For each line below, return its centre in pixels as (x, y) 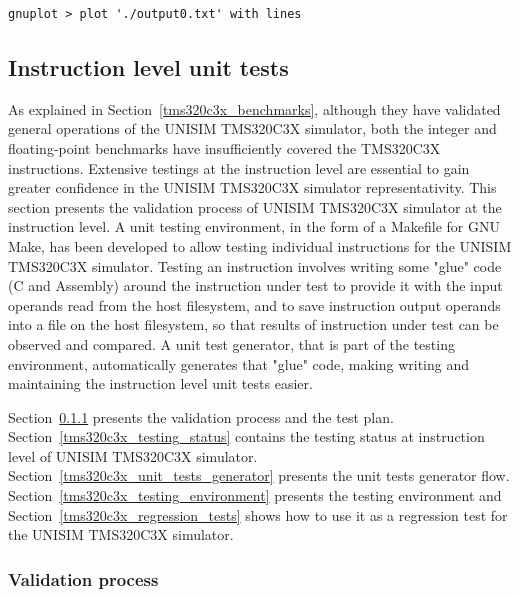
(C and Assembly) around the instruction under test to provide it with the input (255, 285)
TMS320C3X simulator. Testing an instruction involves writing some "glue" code (255, 265)
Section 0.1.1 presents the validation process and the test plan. (201, 416)
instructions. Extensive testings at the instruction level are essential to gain (239, 167)
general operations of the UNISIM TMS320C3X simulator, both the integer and (252, 128)
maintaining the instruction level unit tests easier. (160, 383)
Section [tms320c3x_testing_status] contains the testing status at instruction (246, 436)
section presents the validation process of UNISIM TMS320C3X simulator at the (255, 206)
